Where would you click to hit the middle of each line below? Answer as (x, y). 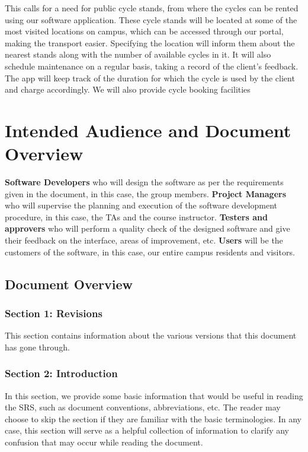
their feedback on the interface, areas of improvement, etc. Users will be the (144, 240)
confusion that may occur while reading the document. (104, 442)
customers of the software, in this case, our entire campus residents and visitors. (150, 252)
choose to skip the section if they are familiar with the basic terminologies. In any (153, 418)
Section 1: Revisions (54, 313)
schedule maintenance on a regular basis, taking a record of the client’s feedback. (152, 66)
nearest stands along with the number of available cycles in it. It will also (138, 54)
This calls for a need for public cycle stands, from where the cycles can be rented (152, 8)
